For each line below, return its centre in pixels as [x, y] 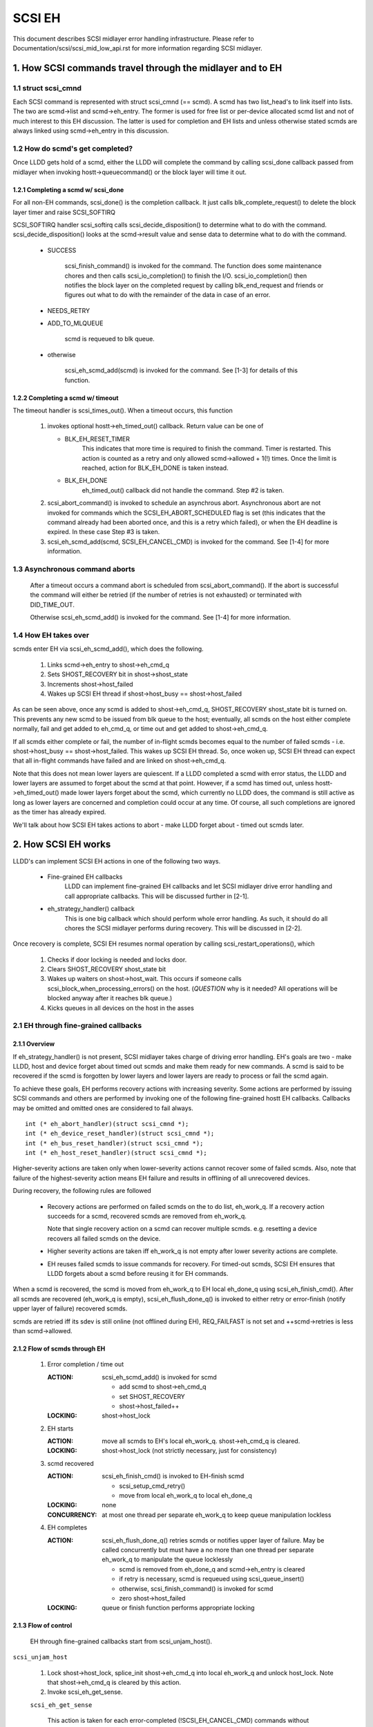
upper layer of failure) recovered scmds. [70, 1308]
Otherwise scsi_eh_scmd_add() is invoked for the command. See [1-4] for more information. [161, 618]
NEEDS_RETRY [68, 310]
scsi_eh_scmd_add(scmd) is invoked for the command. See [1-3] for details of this [181, 370]
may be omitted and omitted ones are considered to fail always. [103, 1108]
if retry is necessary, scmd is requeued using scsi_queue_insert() [212, 1579]
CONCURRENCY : [72, 1515]
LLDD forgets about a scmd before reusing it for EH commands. [138, 1273]
